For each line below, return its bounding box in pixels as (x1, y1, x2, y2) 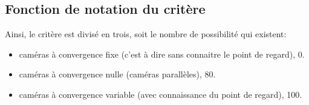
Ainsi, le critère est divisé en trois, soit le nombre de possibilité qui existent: (5, 28, 287, 40)
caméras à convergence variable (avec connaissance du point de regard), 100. (19, 88, 302, 100)
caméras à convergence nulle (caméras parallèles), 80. (19, 68, 216, 80)
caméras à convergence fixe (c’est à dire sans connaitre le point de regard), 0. (19, 47, 305, 60)
